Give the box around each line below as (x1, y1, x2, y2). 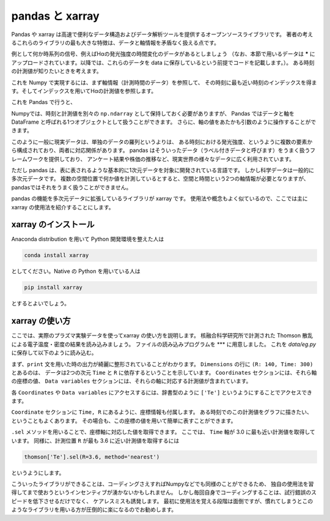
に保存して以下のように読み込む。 (11, 349, 97, 356)
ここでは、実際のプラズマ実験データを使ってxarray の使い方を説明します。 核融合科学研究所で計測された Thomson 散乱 (11, 332, 313, 339)
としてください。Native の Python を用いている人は (11, 268, 141, 275)
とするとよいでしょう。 (11, 300, 70, 307)
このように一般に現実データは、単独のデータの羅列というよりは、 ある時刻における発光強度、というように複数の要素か (11, 138, 313, 145)
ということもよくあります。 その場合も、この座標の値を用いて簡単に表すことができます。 (11, 417, 237, 424)
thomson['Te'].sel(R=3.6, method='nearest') (24, 453, 160, 460)
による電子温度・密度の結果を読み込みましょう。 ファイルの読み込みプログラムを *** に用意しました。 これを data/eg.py (11, 340, 317, 348)
